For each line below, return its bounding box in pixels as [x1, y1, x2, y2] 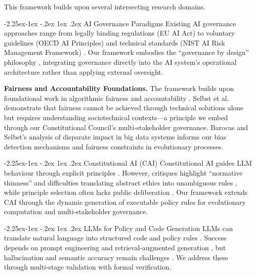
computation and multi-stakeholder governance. [4, 206, 148, 217]
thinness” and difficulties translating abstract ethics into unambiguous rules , [4, 177, 237, 187]
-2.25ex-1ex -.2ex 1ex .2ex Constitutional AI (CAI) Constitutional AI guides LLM [4, 158, 252, 168]
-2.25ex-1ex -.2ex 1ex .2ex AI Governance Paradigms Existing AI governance [4, 18, 236, 28]
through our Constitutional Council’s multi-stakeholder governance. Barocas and [4, 122, 248, 132]
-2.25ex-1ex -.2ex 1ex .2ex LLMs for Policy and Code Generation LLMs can [4, 223, 233, 233]
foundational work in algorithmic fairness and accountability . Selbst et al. [4, 92, 229, 103]
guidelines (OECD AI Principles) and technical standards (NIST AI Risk [4, 37, 225, 47]
